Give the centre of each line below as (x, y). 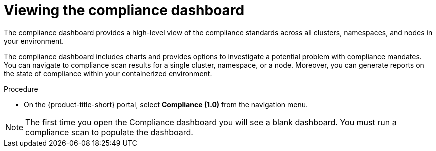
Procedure (21, 89)
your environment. (34, 41)
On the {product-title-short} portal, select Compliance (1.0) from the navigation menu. (166, 104)
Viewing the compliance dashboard (124, 10)
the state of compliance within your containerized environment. (108, 73)
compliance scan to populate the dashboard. (109, 132)
